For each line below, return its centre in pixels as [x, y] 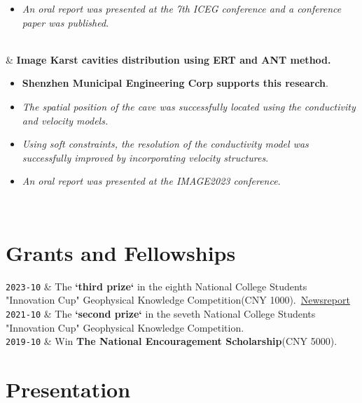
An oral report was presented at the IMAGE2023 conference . [151, 181]
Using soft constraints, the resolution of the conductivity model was [165, 144]
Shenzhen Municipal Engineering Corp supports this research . [175, 83]
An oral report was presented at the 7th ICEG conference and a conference [182, 8]
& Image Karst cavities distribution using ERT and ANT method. [168, 59]
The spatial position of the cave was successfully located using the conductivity [189, 106]
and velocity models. [65, 120]
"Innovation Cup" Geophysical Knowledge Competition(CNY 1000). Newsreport [178, 300]
